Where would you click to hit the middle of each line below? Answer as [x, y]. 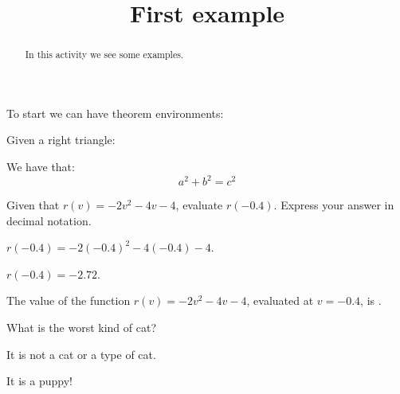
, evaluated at [280, 300]
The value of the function [69, 300]
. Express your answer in [334, 205]
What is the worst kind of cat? [82, 328]
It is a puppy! [39, 381]
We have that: [41, 167]
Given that [33, 205]
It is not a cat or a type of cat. [81, 354]
